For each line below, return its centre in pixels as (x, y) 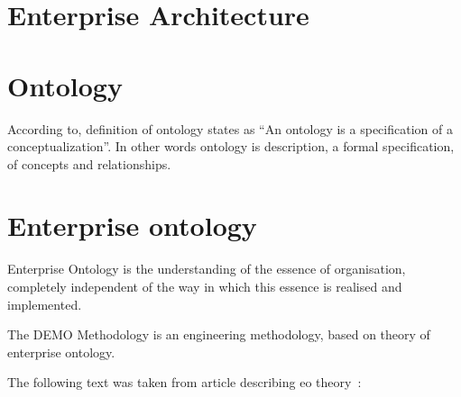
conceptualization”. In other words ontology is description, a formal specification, (231, 146)
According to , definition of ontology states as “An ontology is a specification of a (230, 128)
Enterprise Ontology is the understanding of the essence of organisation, (207, 269)
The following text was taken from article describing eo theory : (184, 382)
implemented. (45, 304)
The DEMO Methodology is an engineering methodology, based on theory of (219, 334)
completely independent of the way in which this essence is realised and (205, 286)
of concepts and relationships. (89, 163)
